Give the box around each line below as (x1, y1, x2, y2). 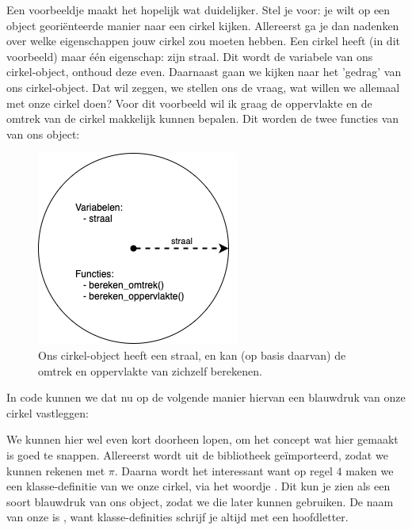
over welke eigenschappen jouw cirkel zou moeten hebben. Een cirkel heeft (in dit (6, 32, 400, 49)
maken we (345, 462, 394, 479)
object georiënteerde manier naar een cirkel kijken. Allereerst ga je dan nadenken (6, 17, 399, 33)
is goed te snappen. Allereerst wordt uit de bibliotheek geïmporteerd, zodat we (6, 446, 388, 463)
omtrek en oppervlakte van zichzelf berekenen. (38, 362, 262, 379)
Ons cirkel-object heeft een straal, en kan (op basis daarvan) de (38, 346, 346, 363)
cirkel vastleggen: (6, 404, 89, 421)
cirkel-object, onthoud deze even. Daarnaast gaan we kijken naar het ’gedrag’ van (6, 63, 402, 80)
